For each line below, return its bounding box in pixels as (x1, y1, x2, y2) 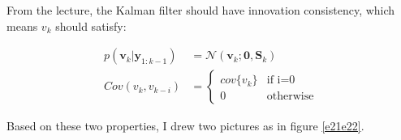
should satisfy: (55, 17, 127, 34)
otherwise (266, 91, 314, 103)
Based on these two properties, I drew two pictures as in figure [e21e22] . (6, 117, 364, 134)
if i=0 (266, 74, 295, 87)
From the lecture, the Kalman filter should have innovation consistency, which (6, 2, 395, 18)
